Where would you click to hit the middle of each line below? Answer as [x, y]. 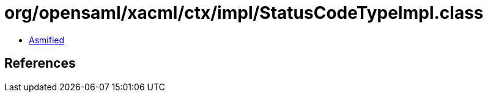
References [40, 63]
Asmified [47, 40]
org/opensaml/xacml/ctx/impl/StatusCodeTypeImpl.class [244, 13]
